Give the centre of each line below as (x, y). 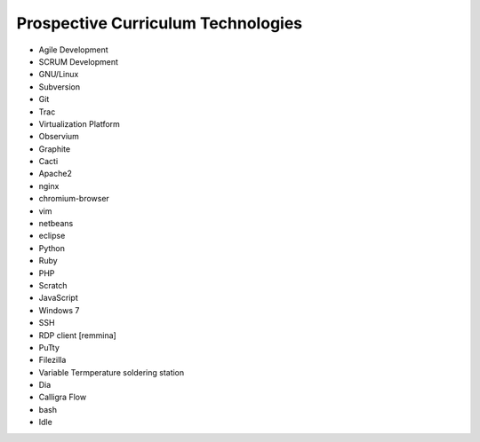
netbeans (56, 224)
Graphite (55, 149)
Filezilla (52, 360)
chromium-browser (74, 199)
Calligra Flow (63, 397)
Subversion (60, 87)
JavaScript (59, 298)
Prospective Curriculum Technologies (160, 23)
